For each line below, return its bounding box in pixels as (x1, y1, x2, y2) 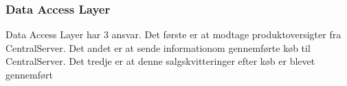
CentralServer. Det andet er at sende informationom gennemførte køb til (5, 40, 311, 55)
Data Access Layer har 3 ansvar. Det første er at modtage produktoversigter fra (5, 27, 342, 42)
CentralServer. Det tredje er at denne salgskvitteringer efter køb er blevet (5, 54, 315, 68)
